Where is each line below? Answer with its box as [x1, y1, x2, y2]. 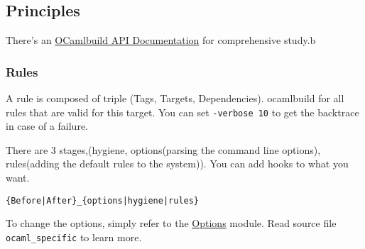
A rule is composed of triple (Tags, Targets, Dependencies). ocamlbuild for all [6, 91, 344, 106]
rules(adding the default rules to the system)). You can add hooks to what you [6, 156, 349, 171]
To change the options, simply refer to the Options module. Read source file [6, 216, 337, 231]
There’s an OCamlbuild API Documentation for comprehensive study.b [6, 33, 316, 48]
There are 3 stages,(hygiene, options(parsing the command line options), [6, 142, 321, 157]
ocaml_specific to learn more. [6, 229, 142, 244]
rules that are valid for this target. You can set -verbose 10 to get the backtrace [6, 104, 359, 119]
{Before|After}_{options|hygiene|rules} [6, 195, 200, 206]
